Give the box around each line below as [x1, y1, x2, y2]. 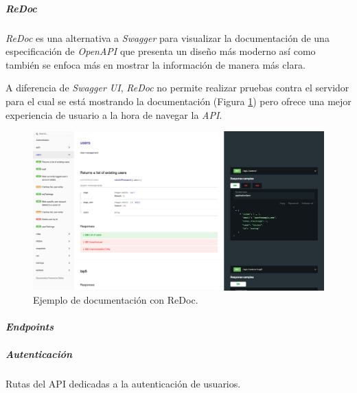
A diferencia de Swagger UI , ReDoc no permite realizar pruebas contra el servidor [5, 80, 349, 95]
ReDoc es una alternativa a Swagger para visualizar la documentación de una [5, 30, 330, 45]
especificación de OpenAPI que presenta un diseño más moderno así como [5, 44, 316, 58]
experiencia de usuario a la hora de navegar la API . [5, 107, 222, 122]
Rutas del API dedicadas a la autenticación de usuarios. [5, 376, 241, 390]
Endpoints [5, 319, 54, 334]
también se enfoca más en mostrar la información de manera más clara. [5, 57, 306, 71]
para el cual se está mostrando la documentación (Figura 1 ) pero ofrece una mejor [5, 93, 352, 108]
